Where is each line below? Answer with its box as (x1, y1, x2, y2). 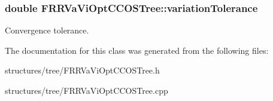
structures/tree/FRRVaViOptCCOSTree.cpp (5, 84, 168, 96)
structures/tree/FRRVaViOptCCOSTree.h (5, 64, 160, 76)
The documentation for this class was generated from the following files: (5, 44, 269, 56)
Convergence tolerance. (5, 24, 89, 36)
